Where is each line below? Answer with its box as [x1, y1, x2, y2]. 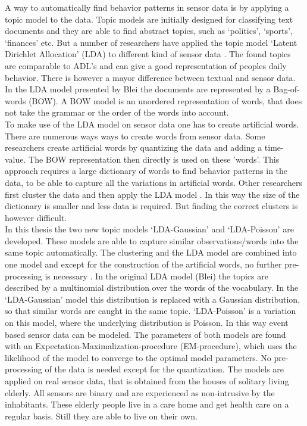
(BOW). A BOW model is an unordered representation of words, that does [29, 94, 302, 107]
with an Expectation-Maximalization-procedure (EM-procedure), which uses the [5, 340, 297, 352]
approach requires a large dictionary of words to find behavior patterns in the [5, 164, 288, 177]
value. [5, 153, 26, 165]
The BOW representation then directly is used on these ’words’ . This [29, 153, 280, 165]
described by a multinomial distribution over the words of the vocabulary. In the [5, 281, 299, 294]
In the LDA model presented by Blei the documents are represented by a [5, 83, 271, 95]
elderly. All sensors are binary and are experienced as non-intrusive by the [5, 386, 275, 399]
